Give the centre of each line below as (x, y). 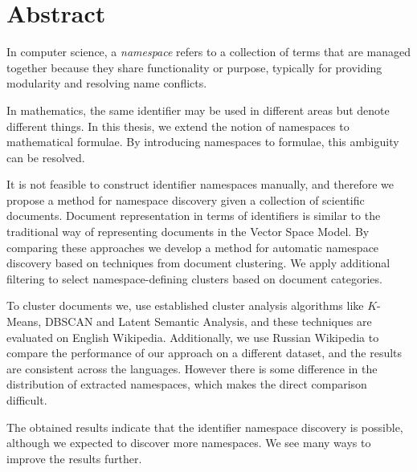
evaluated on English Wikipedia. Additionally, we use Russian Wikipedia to (193, 337)
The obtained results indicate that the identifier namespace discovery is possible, (205, 427)
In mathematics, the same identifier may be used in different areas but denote (198, 110)
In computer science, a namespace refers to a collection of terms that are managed (209, 52)
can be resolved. (46, 157)
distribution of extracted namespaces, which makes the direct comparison (187, 384)
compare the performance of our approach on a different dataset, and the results (204, 353)
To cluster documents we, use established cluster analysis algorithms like (185, 305)
